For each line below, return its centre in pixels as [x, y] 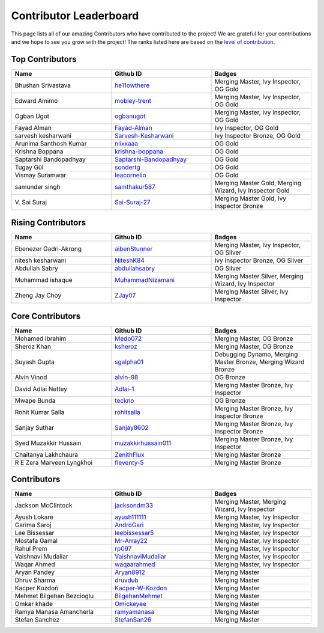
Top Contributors [44, 59]
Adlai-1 [124, 389]
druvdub [127, 580]
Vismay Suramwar [40, 175]
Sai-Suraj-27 [133, 202]
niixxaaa [126, 143]
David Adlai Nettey [41, 389]
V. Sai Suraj [31, 202]
